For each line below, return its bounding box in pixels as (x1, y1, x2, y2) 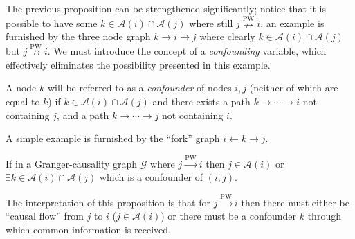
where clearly (199, 29, 255, 44)
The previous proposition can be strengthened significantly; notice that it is (6, 1, 326, 15)
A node (6, 80, 37, 95)
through (307, 209, 341, 223)
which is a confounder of (99, 170, 203, 184)
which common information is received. (6, 222, 171, 236)
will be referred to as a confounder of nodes (47, 80, 232, 95)
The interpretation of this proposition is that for (6, 195, 210, 209)
